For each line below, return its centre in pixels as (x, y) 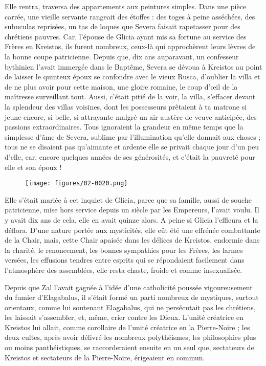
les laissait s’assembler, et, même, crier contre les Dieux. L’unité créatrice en (124, 317)
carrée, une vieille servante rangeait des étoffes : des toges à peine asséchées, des (130, 16)
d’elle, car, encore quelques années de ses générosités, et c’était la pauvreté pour (130, 156)
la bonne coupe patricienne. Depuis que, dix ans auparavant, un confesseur (122, 56)
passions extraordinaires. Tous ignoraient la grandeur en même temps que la (124, 127)
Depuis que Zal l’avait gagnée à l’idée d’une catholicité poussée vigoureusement (129, 287)
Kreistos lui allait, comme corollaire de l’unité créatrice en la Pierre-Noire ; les (127, 327)
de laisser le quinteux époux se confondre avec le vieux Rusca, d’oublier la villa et (132, 77)
